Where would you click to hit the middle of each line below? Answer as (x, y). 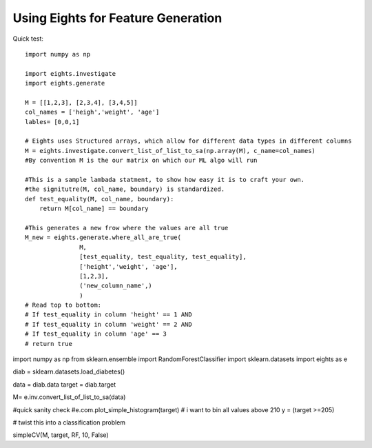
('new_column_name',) (116, 286)
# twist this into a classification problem (69, 422)
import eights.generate (65, 83)
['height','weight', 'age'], (129, 266)
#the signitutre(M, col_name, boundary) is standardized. (125, 189)
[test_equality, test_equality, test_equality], (163, 257)
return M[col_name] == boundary (94, 209)
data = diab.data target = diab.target (64, 384)
